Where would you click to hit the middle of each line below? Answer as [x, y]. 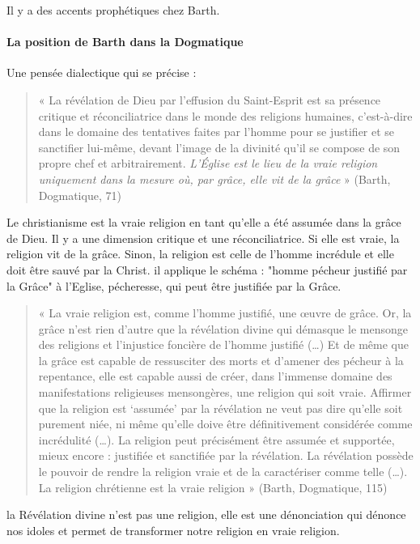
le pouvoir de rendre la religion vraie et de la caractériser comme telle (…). [223, 472]
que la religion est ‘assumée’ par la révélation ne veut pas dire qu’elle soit [221, 408]
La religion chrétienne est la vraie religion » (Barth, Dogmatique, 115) [213, 487]
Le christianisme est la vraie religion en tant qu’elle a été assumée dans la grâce [204, 222]
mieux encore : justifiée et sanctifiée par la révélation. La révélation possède [226, 455]
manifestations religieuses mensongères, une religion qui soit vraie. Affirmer [225, 392]
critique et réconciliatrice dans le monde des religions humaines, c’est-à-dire [225, 115]
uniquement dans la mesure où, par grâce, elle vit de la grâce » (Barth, [214, 178]
